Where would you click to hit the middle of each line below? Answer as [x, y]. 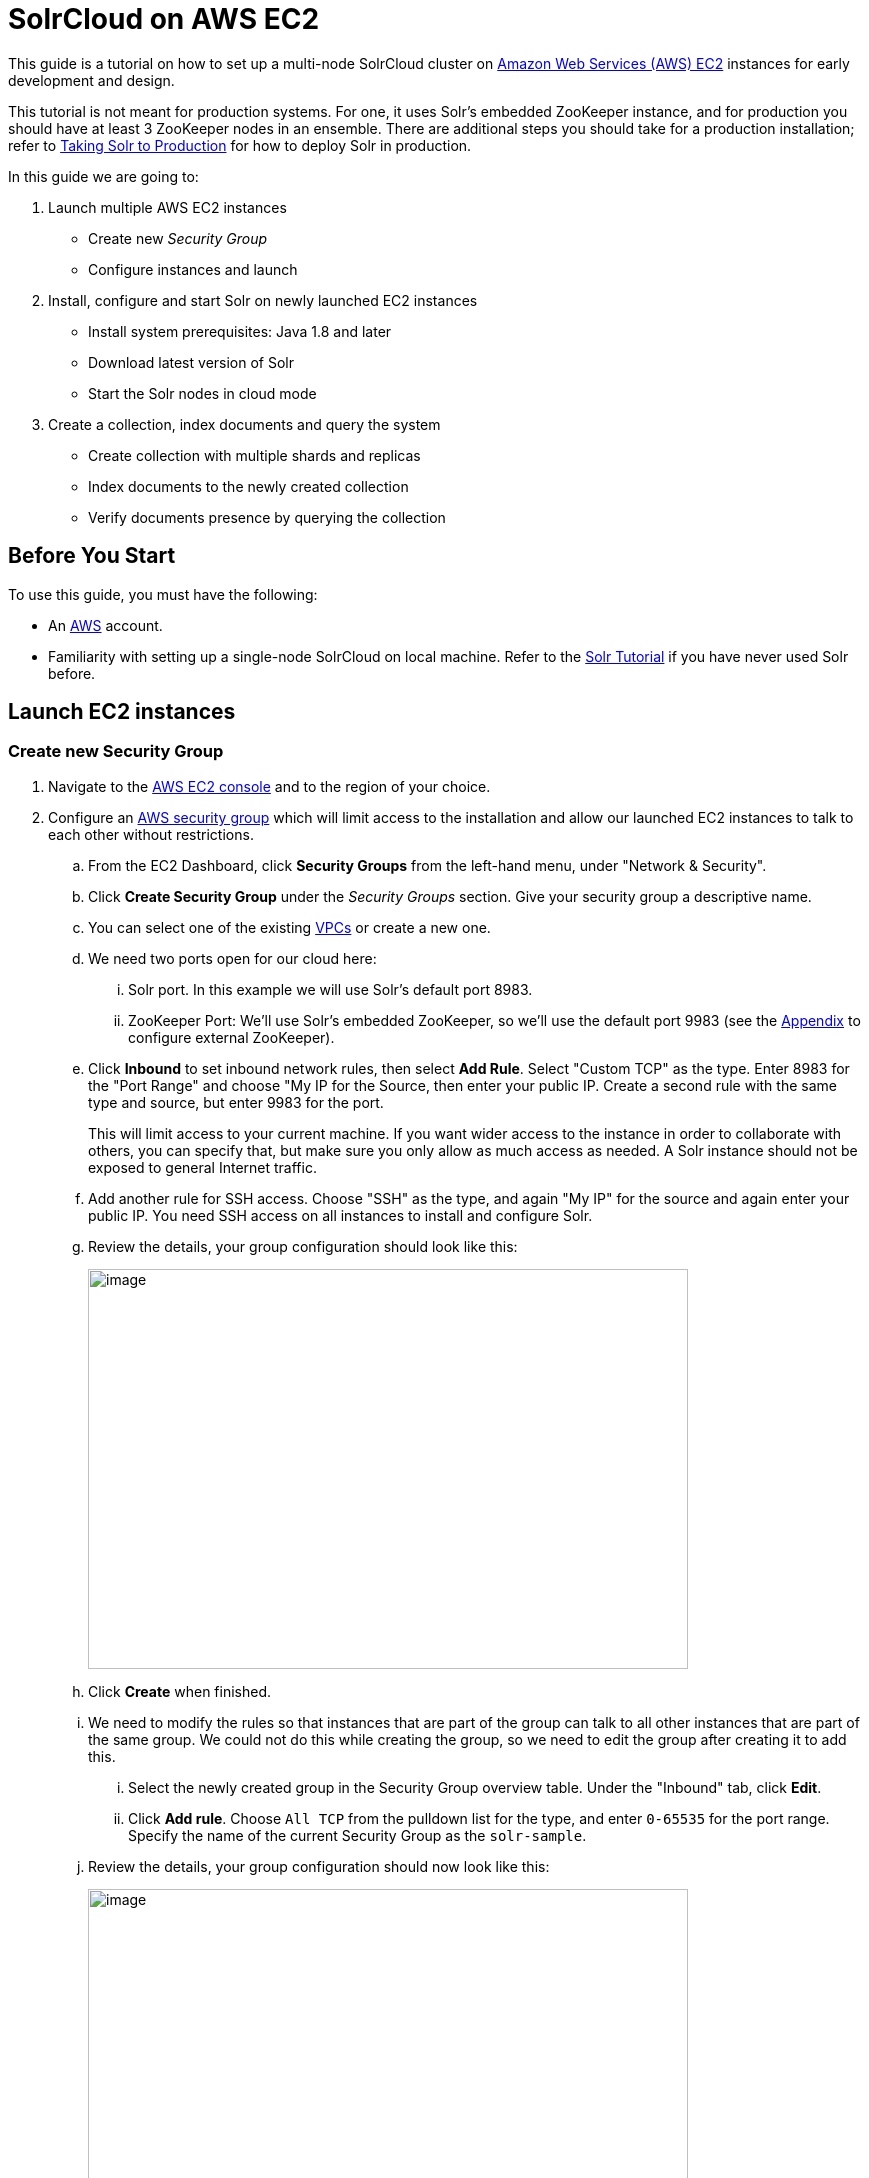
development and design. [91, 80]
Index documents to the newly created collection [248, 486]
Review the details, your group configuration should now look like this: [319, 1866]
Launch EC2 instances [122, 712]
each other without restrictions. [151, 834]
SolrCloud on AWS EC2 [164, 19]
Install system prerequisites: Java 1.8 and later [240, 331]
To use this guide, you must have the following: [163, 594]
